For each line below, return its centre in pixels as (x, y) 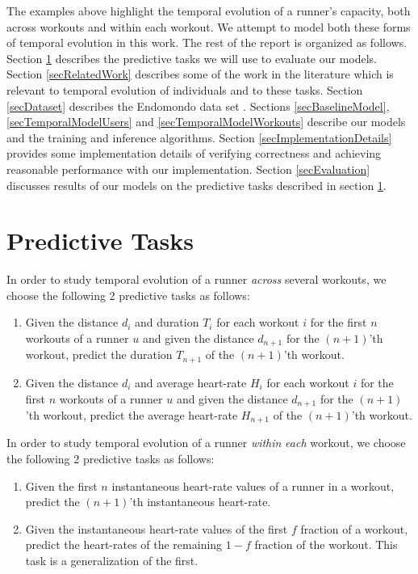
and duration (167, 322)
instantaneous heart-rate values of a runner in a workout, (253, 485)
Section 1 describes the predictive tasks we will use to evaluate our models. (192, 58)
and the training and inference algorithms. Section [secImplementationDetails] (199, 137)
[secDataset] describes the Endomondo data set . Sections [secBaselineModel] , (198, 106)
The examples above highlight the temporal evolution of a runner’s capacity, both (209, 11)
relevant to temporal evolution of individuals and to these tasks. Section (185, 89)
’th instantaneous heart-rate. (200, 502)
